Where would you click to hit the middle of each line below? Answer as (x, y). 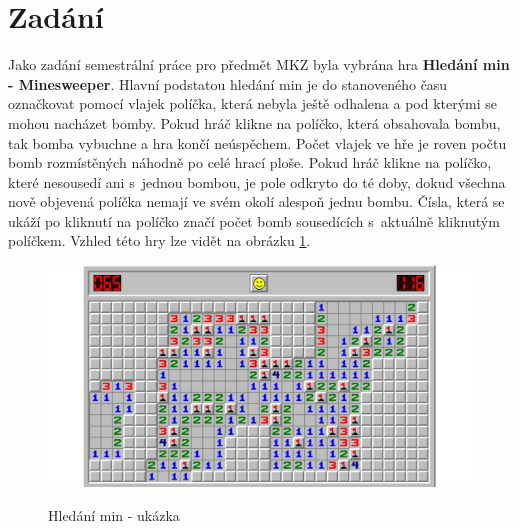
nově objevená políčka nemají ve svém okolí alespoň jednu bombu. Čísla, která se (256, 201)
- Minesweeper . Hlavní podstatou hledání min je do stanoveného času (228, 83)
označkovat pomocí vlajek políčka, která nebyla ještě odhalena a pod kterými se (253, 103)
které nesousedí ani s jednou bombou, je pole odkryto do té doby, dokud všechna (257, 181)
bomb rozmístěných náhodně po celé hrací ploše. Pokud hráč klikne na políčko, (250, 162)
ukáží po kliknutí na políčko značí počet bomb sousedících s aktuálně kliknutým (254, 220)
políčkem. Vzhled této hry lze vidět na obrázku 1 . (159, 240)
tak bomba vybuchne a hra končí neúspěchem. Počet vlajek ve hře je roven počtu (257, 142)
